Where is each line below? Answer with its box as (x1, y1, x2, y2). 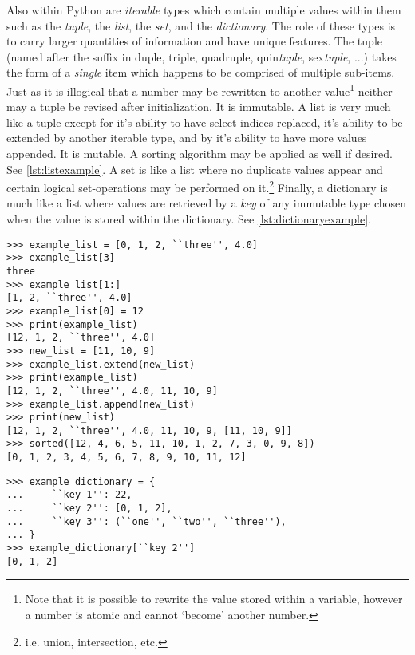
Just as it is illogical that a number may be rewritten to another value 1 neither (6, 80, 393, 99)
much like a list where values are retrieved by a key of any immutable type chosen (6, 195, 407, 211)
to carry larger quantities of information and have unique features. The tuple (6, 33, 382, 49)
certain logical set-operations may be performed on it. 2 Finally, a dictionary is (6, 177, 388, 195)
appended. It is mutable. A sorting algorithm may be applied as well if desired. (6, 145, 393, 161)
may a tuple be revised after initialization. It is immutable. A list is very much (6, 98, 391, 115)
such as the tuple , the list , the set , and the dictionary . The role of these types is (6, 17, 396, 34)
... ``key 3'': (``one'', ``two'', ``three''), (6, 515, 287, 527)
